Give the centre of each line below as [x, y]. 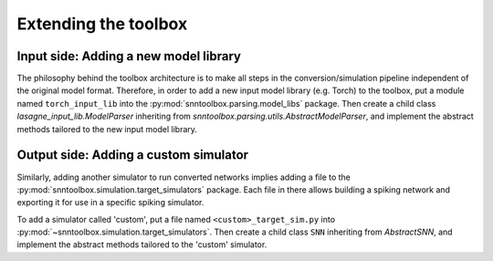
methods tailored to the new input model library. [107, 129]
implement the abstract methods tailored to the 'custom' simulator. [142, 245]
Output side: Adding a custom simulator [133, 155]
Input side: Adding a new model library [129, 56]
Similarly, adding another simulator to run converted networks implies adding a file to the [184, 177]
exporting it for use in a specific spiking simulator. [110, 203]
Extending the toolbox [102, 24]
